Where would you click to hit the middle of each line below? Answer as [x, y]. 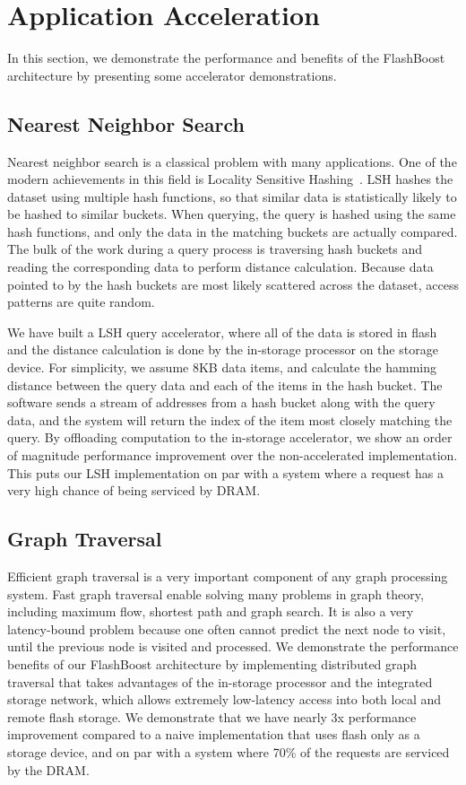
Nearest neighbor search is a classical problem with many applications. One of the [232, 161]
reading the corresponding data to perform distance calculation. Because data [220, 267]
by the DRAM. [48, 769]
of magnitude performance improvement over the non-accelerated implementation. [233, 455]
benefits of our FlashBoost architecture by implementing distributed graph [212, 663]
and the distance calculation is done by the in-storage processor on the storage [223, 349]
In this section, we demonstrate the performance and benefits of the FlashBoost [226, 58]
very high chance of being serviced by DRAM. [134, 490]
